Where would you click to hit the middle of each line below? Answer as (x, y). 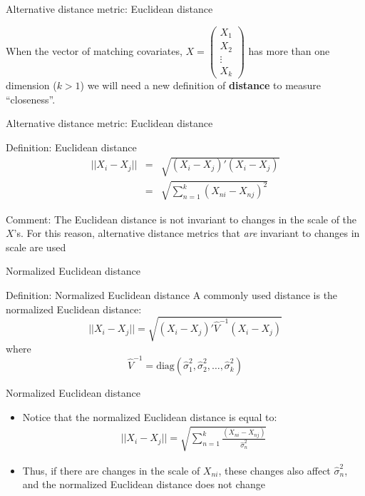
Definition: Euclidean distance (71, 147)
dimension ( (31, 85)
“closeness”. (31, 99)
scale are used (36, 247)
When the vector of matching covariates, (94, 50)
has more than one (289, 50)
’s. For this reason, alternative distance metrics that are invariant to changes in (187, 233)
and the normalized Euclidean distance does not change (144, 484)
